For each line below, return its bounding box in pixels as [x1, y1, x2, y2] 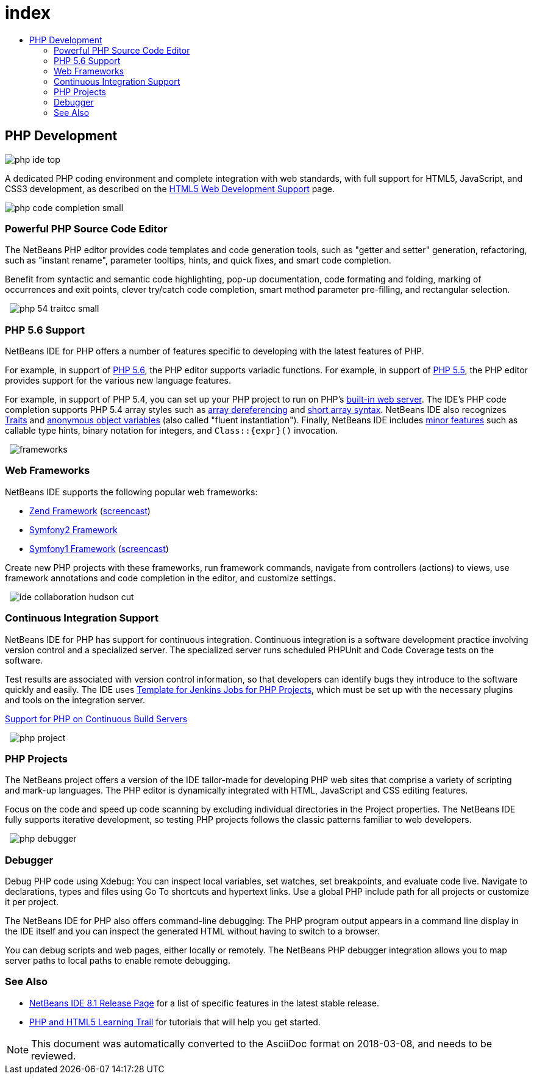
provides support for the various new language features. [5, 375, 231, 386]
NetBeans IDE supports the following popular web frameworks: [5, 486, 258, 497]
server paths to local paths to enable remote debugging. [5, 955, 230, 966]
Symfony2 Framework [29, 524, 118, 535]
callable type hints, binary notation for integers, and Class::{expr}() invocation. [5, 425, 338, 436]
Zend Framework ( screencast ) [29, 505, 151, 516]
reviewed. [31, 1049, 76, 1062]
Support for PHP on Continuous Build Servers [5, 713, 188, 724]
